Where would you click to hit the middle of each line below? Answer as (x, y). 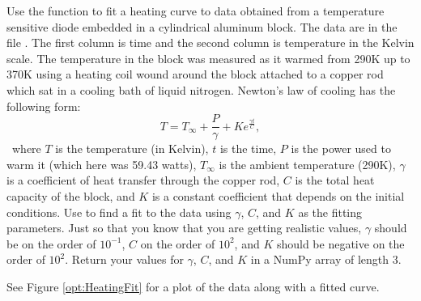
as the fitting (330, 212)
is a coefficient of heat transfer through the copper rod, (143, 180)
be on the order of (51, 243)
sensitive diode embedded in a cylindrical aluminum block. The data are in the (202, 26)
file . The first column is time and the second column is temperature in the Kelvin (210, 42)
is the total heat (335, 180)
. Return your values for (124, 259)
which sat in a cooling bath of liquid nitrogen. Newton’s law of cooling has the (201, 89)
